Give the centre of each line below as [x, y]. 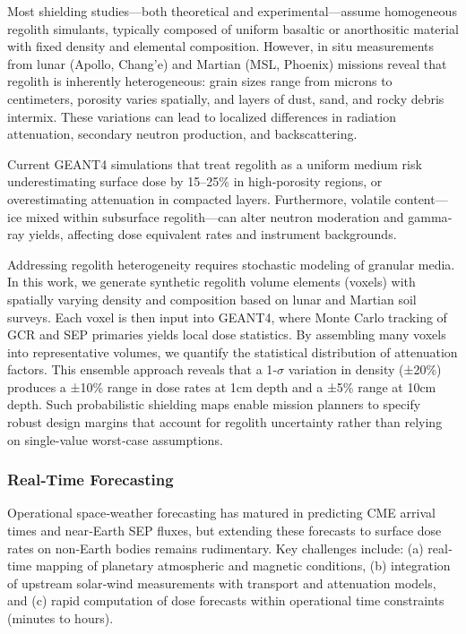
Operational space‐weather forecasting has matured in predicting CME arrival [221, 513]
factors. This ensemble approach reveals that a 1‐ [142, 369]
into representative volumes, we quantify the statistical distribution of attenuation [233, 351]
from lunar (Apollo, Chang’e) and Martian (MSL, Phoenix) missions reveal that [227, 63]
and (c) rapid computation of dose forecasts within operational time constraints [226, 600]
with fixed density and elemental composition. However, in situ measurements [221, 46]
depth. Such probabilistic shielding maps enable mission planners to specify [214, 404]
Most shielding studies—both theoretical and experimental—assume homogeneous [232, 11]
